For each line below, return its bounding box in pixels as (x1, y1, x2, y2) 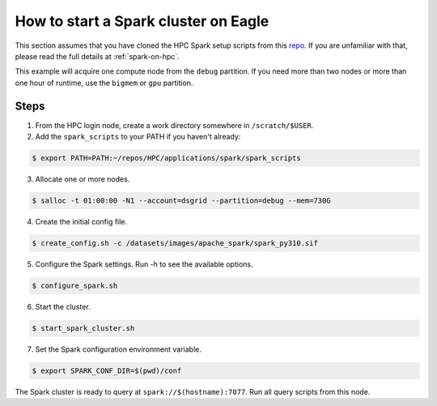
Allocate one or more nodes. (35, 174, 130, 184)
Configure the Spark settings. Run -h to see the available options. (35, 259, 253, 269)
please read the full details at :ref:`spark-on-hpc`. (15, 51, 180, 61)
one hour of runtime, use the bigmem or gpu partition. (15, 78, 193, 88)
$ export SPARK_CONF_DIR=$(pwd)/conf (32, 365, 182, 375)
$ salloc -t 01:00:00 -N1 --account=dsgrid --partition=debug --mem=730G (32, 195, 331, 205)
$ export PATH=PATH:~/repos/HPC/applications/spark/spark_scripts (32, 154, 301, 162)
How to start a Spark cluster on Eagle (15, 12, 269, 30)
